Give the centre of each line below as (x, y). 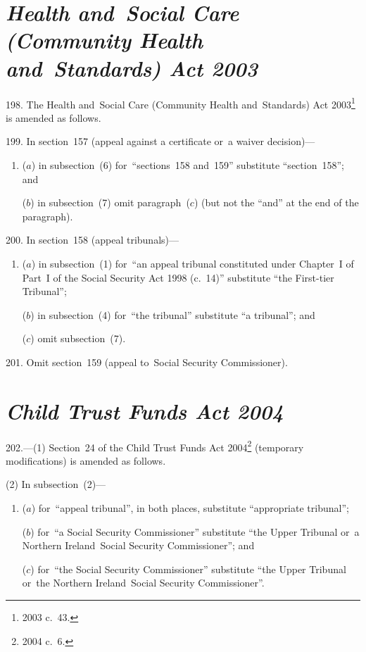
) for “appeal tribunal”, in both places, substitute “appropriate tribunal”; (190, 508)
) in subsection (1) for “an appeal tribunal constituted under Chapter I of (193, 263)
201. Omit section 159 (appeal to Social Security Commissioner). (147, 362)
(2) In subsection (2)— (56, 484)
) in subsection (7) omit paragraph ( (110, 202)
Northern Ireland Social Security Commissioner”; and (138, 545)
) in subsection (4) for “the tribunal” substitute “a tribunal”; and (173, 314)
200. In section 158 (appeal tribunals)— (92, 240)
